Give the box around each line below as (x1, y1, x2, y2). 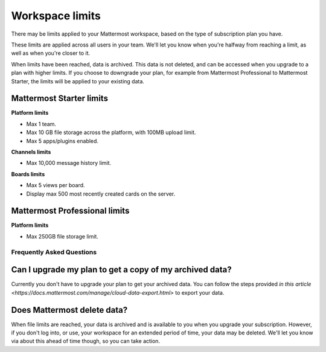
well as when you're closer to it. (11, 50, 91, 57)
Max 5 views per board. (26, 182, 85, 189)
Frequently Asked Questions (11, 248, 97, 256)
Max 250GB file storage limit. (26, 232, 99, 240)
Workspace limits (11, 9, 101, 22)
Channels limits (11, 148, 51, 155)
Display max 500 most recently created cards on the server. (26, 190, 175, 197)
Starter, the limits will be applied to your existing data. (11, 77, 145, 85)
